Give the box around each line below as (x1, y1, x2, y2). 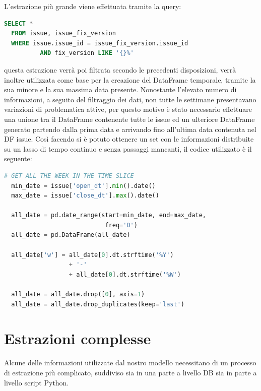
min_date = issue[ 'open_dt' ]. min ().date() (11, 182, 156, 189)
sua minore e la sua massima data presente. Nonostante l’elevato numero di (4, 84, 237, 95)
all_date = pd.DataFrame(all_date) (11, 231, 130, 239)
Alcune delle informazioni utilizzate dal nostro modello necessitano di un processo (4, 357, 256, 368)
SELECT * (4, 20, 33, 27)
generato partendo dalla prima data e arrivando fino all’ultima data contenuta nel (4, 123, 256, 134)
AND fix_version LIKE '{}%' (40, 49, 134, 57)
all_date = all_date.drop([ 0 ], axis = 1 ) (11, 291, 145, 298)
